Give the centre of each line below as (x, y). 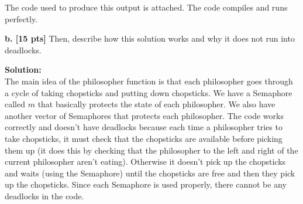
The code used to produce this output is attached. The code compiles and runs (146, 7)
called (15, 104)
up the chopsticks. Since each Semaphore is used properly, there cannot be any (146, 184)
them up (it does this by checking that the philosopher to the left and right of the (151, 150)
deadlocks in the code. (44, 195)
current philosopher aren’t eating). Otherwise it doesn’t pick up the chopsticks (145, 161)
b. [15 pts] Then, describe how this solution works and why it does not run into (150, 38)
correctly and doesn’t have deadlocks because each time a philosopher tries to (144, 127)
